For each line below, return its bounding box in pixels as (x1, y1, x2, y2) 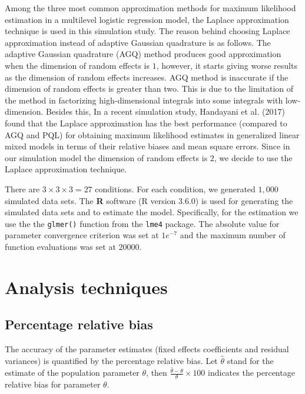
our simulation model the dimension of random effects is (5, 151, 208, 163)
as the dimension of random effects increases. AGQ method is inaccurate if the (5, 71, 289, 83)
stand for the (227, 354, 274, 366)
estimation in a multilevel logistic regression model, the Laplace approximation (5, 13, 289, 25)
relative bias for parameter (5, 378, 101, 390)
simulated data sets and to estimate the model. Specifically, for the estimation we (5, 206, 299, 218)
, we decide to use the (214, 151, 293, 163)
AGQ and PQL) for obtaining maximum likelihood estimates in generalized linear (5, 128, 300, 141)
